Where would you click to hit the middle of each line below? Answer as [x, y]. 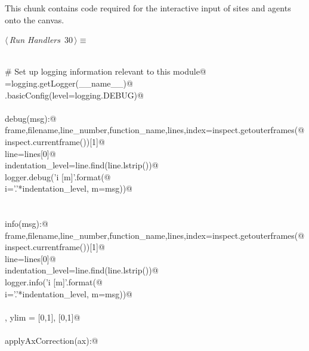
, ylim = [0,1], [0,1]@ [43, 317]
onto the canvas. [35, 19]
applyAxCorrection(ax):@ [52, 341]
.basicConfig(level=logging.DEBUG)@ [74, 95]
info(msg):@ [27, 224]
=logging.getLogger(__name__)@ [69, 83]
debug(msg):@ [31, 118]
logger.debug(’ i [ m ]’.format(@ [58, 176]
